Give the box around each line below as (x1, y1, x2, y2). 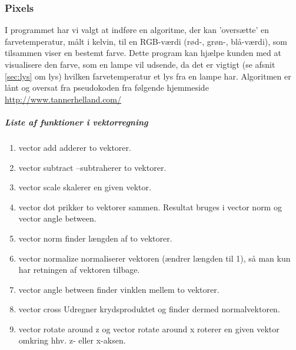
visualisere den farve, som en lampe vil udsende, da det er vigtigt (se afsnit (5, 58, 275, 70)
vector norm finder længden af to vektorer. (18, 232, 172, 244)
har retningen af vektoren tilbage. (18, 263, 140, 276)
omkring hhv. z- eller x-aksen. (18, 334, 126, 346)
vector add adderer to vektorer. (18, 141, 131, 153)
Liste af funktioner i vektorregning (5, 115, 148, 128)
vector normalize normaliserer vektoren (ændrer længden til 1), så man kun (18, 252, 291, 264)
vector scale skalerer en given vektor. (18, 181, 151, 193)
